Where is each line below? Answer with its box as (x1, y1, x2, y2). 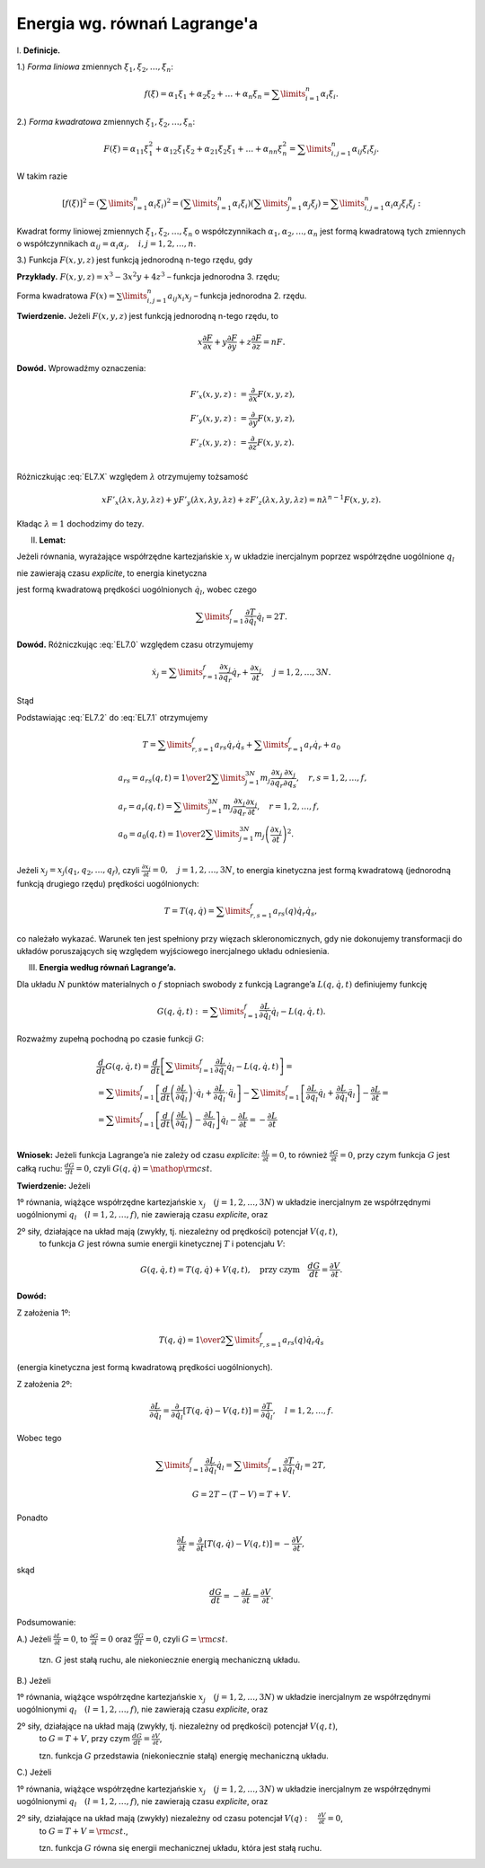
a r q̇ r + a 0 (304, 739, 341, 752)
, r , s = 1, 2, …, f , (295, 773, 367, 783)
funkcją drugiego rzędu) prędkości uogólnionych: (16, 879, 199, 890)
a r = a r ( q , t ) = (118, 801, 173, 813)
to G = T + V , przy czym (39, 1733, 130, 1744)
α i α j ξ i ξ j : (384, 199, 421, 210)
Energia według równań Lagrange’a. (39, 962, 177, 973)
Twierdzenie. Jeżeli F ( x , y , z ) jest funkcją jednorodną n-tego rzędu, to (16, 310, 278, 321)
